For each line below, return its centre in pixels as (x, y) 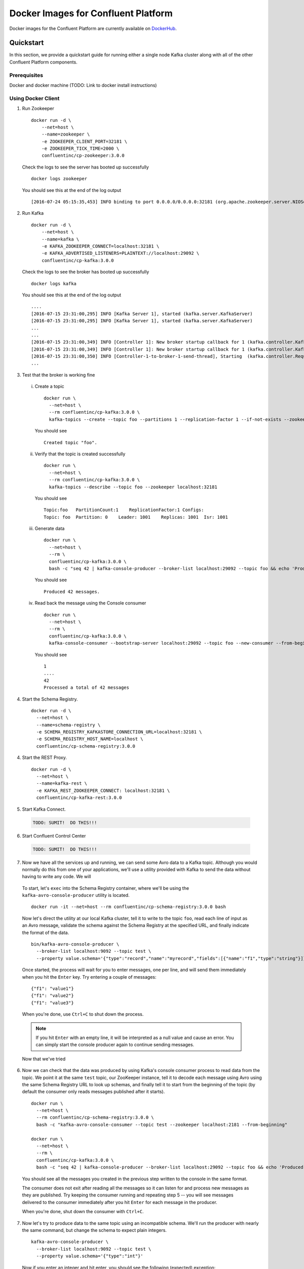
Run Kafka (33, 213)
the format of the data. (46, 932)
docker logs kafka (54, 283)
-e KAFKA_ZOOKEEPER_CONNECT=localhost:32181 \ (100, 246)
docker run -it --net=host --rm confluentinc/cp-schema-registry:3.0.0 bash (129, 907)
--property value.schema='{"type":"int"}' (90, 1256)
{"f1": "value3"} (52, 1003)
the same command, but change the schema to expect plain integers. (94, 1230)
